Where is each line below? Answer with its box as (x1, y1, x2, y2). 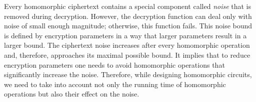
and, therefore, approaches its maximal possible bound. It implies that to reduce (4, 49, 250, 60)
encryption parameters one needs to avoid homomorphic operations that (4, 59, 225, 70)
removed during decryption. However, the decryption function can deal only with (4, 10, 252, 21)
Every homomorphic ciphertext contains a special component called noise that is (4, 1, 251, 11)
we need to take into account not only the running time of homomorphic (4, 79, 226, 89)
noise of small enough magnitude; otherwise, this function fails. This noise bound (4, 20, 252, 31)
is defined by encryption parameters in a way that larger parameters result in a (4, 30, 247, 40)
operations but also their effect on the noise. (4, 89, 139, 99)
